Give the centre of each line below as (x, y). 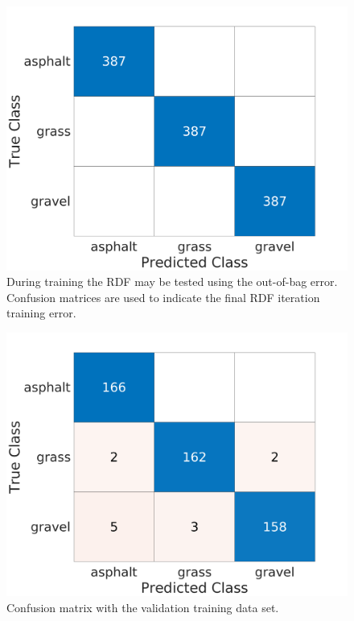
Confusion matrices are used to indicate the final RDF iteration (163, 297)
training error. (41, 313)
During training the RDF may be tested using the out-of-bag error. (172, 282)
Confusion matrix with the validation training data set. (143, 607)
